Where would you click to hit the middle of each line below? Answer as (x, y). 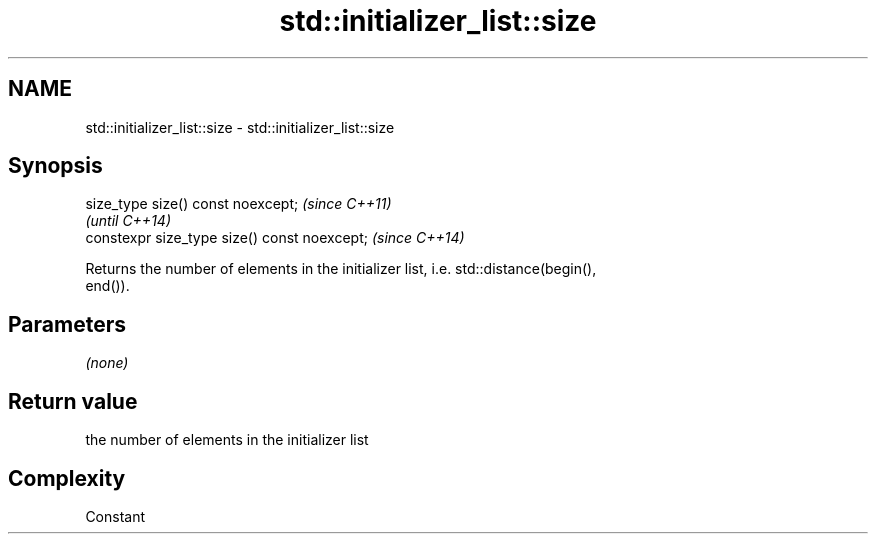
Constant (115, 516)
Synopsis (55, 166)
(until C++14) (128, 221)
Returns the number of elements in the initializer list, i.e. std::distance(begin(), (341, 269)
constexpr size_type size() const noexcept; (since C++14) (275, 238)
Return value (73, 401)
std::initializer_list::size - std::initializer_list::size (240, 127)
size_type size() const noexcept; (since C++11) (238, 204)
